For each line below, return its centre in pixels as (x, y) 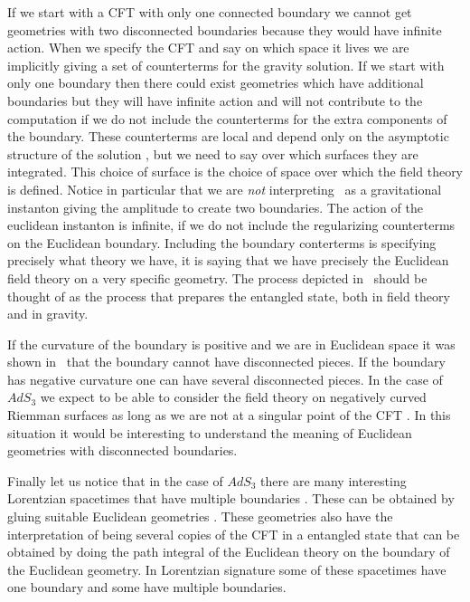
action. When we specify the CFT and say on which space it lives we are (208, 48)
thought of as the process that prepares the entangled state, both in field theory (229, 296)
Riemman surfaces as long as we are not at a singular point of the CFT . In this (229, 415)
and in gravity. (48, 314)
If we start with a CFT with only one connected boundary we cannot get (210, 12)
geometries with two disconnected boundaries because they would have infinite (225, 29)
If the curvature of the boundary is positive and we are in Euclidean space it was (231, 344)
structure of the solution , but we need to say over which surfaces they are (213, 153)
